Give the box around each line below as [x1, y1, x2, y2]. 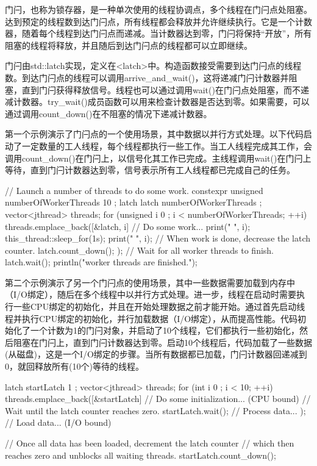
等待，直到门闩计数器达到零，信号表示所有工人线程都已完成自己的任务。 [5, 163, 295, 176]
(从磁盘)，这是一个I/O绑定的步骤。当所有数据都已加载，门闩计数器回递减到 [5, 348, 307, 360]
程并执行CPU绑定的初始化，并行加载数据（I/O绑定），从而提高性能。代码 [5, 312, 298, 324]
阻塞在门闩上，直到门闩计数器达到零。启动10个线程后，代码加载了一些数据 [13, 335, 312, 348]
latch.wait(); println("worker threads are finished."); [5, 256, 198, 268]
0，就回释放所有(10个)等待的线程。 [5, 360, 144, 373]
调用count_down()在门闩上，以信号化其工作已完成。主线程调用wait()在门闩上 [5, 151, 312, 164]
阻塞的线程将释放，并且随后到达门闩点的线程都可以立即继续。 [5, 38, 252, 51]
